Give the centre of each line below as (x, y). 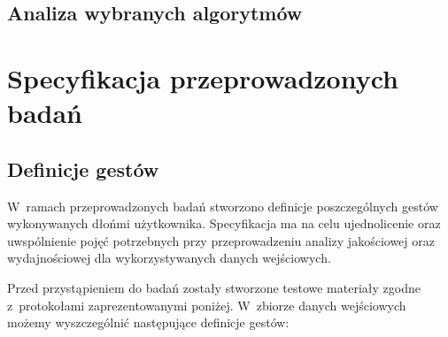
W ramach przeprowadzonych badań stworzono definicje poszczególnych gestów (223, 206)
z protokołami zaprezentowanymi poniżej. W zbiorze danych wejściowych (207, 305)
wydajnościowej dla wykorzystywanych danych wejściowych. (169, 258)
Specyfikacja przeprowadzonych (203, 77)
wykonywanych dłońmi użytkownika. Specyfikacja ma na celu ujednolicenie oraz (224, 223)
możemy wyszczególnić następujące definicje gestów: (148, 322)
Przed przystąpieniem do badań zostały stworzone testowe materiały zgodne (214, 287)
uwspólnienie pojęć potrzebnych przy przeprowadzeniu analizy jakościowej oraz (221, 240)
